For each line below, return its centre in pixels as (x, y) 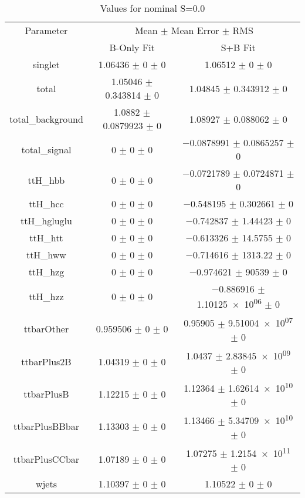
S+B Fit (238, 47)
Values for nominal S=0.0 (152, 8)
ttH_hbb (46, 180)
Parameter (46, 30)
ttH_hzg (46, 272)
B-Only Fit (132, 47)
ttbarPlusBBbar (46, 426)
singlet (46, 64)
